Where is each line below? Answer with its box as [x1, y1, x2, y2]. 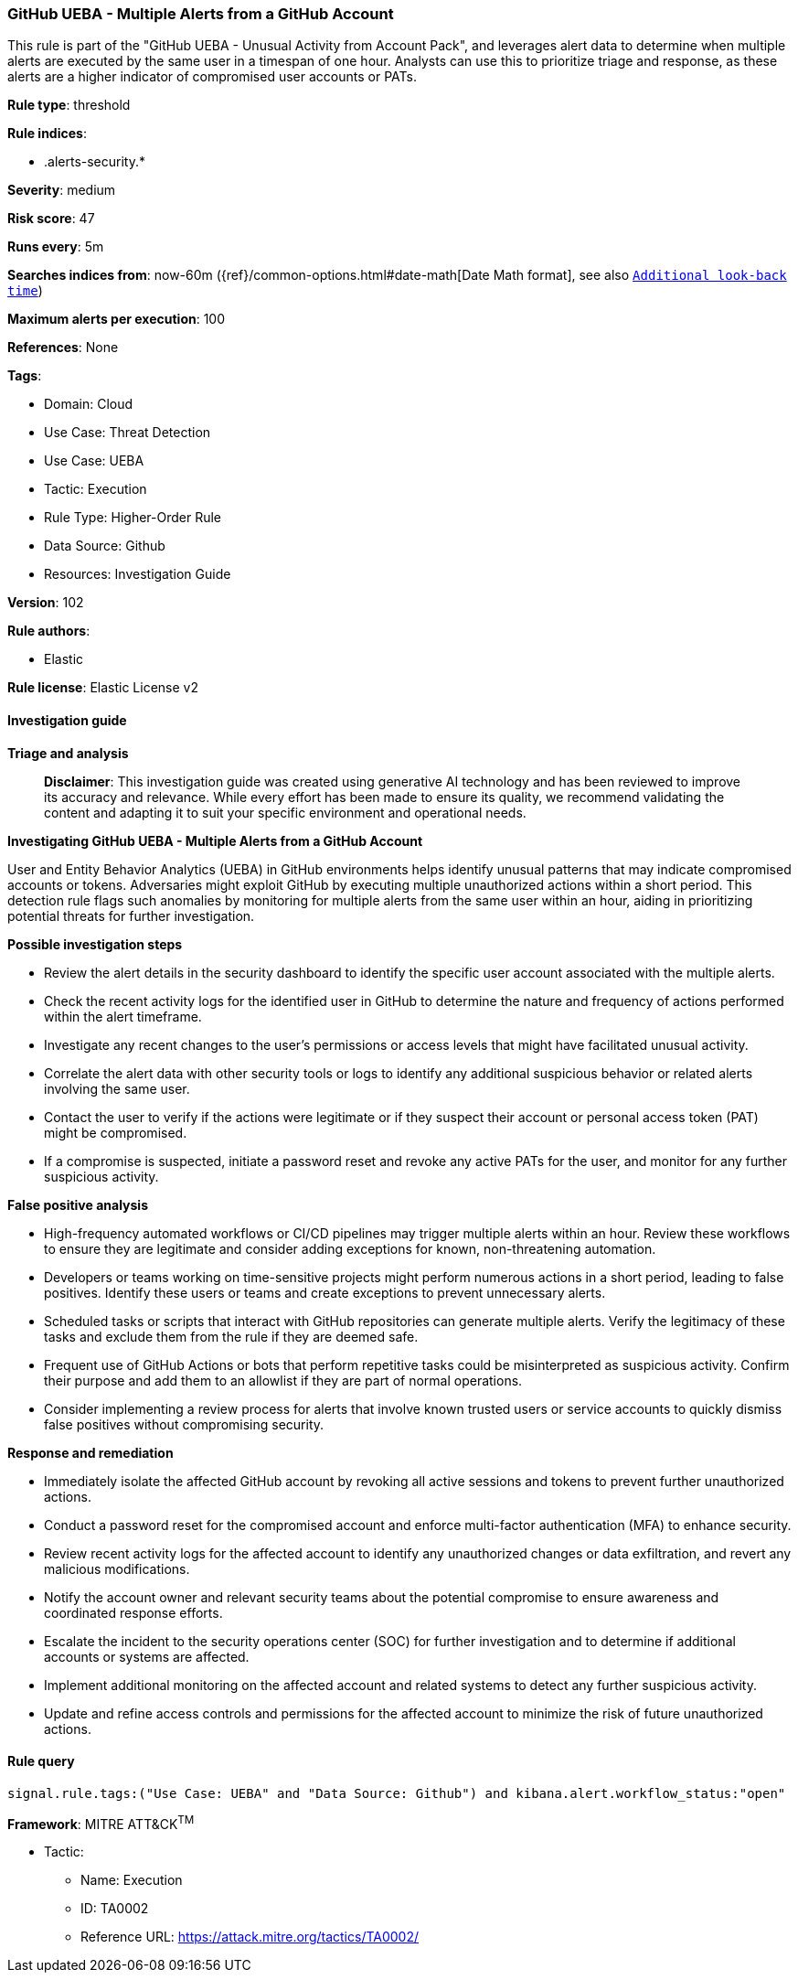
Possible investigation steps [7, 936, 183, 952]
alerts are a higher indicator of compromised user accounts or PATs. [7, 69, 417, 85]
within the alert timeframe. [44, 1008, 202, 1024]
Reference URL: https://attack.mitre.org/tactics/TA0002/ [80, 1929, 420, 1945]
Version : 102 [7, 594, 84, 611]
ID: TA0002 [80, 1900, 149, 1917]
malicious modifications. [44, 1560, 190, 1577]
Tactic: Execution [44, 481, 147, 498]
